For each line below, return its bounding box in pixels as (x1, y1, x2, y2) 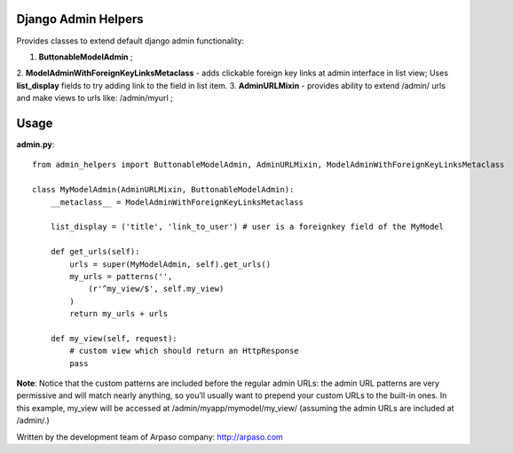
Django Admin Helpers (16, 12, 144, 27)
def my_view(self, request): (50, 333, 178, 343)
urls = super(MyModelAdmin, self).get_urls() (69, 259, 271, 269)
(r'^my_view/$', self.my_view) (88, 284, 225, 294)
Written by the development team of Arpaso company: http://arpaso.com (16, 431, 283, 442)
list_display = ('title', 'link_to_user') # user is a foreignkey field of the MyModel (50, 222, 444, 232)
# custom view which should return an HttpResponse (69, 346, 299, 356)
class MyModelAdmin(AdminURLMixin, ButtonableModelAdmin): (32, 184, 295, 195)
